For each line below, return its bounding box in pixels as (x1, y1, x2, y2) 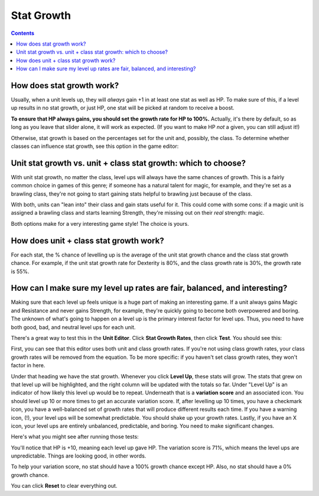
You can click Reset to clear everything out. (11, 482, 118, 489)
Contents (11, 30, 35, 37)
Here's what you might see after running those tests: (11, 433, 139, 440)
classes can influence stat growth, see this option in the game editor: (11, 142, 179, 150)
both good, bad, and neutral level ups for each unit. (11, 323, 136, 330)
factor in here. (11, 362, 45, 369)
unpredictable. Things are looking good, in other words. (11, 452, 147, 459)
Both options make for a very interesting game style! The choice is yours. (11, 220, 189, 227)
